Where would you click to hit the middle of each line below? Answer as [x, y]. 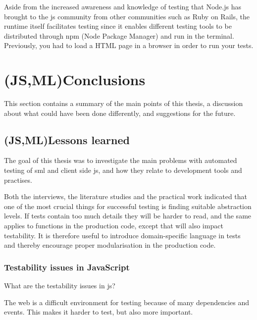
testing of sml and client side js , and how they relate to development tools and [123, 170]
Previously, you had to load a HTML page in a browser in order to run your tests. [129, 45]
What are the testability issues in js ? [60, 286]
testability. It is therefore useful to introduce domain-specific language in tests [122, 235]
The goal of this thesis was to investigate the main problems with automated [121, 160]
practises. [18, 180]
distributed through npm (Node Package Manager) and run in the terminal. [119, 35]
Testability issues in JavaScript [67, 267]
